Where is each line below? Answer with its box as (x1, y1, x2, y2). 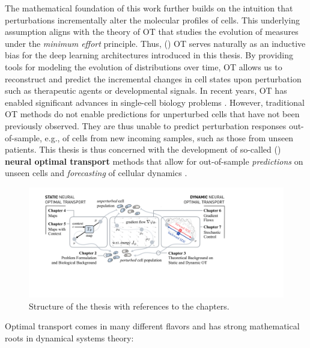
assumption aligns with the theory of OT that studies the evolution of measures (5, 25, 299, 38)
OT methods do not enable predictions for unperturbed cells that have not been (5, 108, 300, 120)
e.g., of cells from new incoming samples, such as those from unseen (44, 131, 294, 144)
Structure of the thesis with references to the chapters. (29, 299, 229, 312)
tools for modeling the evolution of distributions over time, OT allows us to (5, 60, 282, 73)
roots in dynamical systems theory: (5, 331, 134, 344)
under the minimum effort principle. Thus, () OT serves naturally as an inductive (5, 37, 306, 49)
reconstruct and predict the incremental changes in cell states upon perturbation (5, 72, 302, 85)
